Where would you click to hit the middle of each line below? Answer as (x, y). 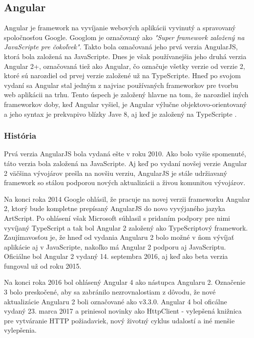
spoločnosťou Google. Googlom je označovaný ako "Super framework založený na (124, 37)
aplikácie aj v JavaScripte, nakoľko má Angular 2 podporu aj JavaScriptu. (115, 246)
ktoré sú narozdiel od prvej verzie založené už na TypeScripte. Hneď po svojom (122, 75)
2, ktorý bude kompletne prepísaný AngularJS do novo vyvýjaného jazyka (115, 208)
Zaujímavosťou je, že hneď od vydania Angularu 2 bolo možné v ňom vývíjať (119, 237)
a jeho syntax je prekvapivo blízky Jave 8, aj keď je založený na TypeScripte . (120, 114)
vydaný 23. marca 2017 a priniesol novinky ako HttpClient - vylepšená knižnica (123, 311)
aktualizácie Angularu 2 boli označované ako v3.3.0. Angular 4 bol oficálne (116, 301)
